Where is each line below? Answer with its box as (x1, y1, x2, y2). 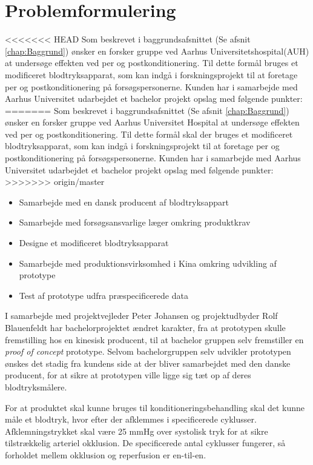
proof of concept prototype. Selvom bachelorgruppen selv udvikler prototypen (5, 345, 291, 358)
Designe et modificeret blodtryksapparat (19, 236, 169, 249)
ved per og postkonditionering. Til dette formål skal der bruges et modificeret (5, 127, 293, 140)
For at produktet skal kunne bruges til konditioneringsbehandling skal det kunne (5, 401, 305, 413)
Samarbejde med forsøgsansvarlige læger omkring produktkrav (19, 216, 251, 229)
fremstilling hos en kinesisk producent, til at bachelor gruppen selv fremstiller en (5, 333, 304, 346)
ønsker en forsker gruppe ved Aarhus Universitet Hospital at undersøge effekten (5, 116, 300, 129)
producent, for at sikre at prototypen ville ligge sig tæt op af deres (5, 369, 251, 381)
